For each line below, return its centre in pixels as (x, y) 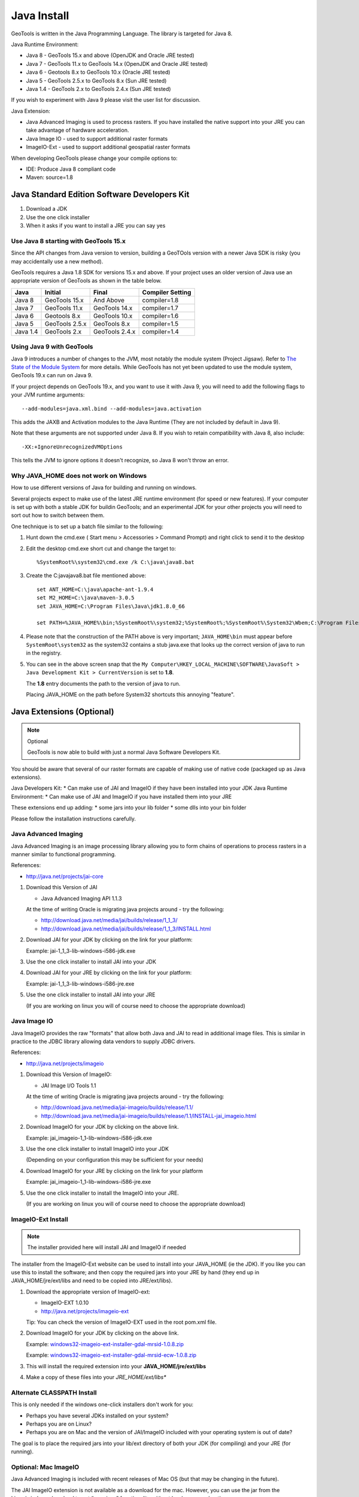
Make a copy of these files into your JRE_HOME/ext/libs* (96, 1377)
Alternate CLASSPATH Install (54, 1392)
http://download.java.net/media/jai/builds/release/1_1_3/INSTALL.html (126, 929)
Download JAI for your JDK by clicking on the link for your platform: (109, 940)
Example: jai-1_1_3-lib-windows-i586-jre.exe (80, 984)
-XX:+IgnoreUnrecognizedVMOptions (72, 447)
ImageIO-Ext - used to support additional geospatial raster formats (108, 147)
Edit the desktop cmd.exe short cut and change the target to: (101, 549)
